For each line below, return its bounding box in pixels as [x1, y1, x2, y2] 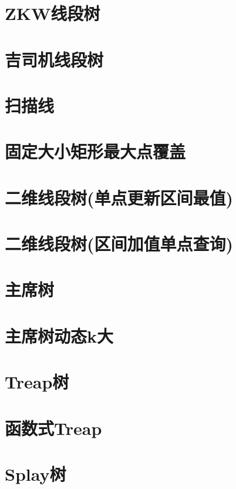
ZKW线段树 [5, 1, 100, 25]
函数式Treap [5, 416, 102, 440]
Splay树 [5, 461, 66, 485]
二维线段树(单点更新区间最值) [5, 185, 234, 209]
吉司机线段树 [5, 47, 104, 71]
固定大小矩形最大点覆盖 [5, 139, 186, 163]
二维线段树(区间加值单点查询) [5, 232, 234, 256]
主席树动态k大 [5, 323, 113, 347]
